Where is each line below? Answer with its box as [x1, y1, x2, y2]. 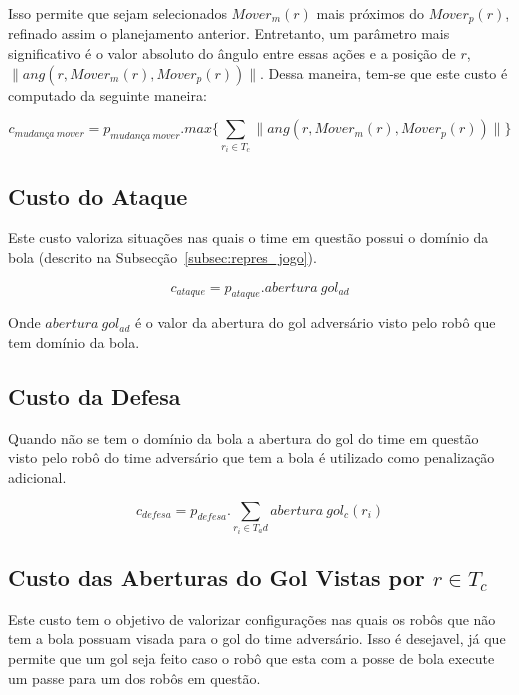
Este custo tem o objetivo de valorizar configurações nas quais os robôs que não [8, 608, 496, 629]
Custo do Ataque [8, 180, 188, 211]
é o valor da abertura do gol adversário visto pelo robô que [134, 312, 496, 333]
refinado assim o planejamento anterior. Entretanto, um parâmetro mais [8, 23, 450, 44]
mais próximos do [316, 3, 425, 23]
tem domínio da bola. [8, 331, 140, 352]
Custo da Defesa [8, 380, 181, 411]
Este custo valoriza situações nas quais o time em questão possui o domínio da [8, 227, 489, 248]
